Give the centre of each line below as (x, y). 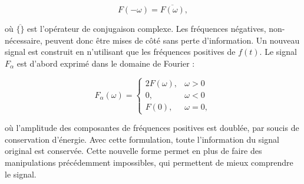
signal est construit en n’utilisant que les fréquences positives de (120, 52)
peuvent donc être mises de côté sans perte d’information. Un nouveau (172, 40)
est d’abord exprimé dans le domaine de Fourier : (106, 63)
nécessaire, (24, 40)
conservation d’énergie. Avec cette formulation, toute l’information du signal (142, 139)
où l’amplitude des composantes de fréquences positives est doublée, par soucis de (152, 128)
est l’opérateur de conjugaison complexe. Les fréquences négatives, (147, 29)
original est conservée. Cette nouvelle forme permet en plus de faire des (133, 151)
